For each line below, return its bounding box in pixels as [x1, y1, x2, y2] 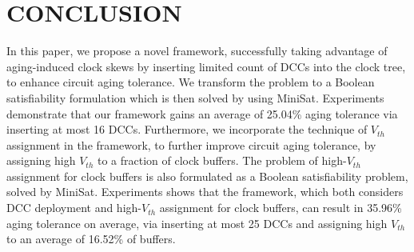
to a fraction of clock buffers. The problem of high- [97, 152, 347, 169]
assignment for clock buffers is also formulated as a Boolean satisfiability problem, [6, 167, 408, 184]
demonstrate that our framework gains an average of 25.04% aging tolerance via [6, 105, 398, 122]
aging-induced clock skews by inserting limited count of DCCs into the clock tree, [6, 58, 406, 74]
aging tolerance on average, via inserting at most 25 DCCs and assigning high [6, 214, 388, 231]
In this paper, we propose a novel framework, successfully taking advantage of [6, 42, 388, 59]
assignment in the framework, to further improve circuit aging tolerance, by [6, 136, 376, 153]
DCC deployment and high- [6, 199, 141, 216]
